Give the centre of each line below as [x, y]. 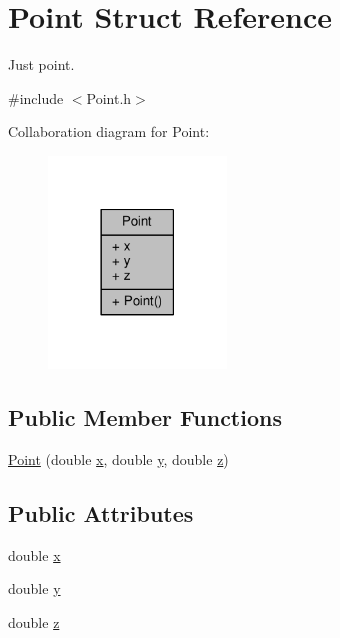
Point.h [109, 97]
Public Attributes [101, 512]
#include [36, 97]
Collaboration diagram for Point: [109, 131]
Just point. [41, 64]
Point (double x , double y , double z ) [118, 458]
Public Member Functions [145, 417]
